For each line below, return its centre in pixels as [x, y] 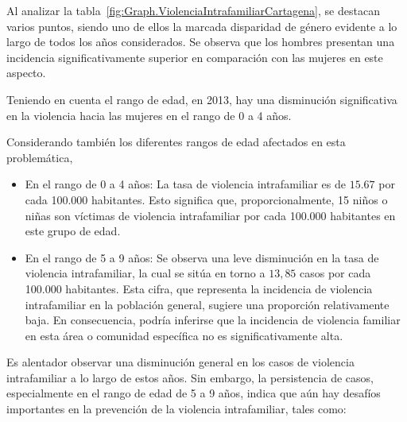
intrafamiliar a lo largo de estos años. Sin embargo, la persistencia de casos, [190, 377]
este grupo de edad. [73, 231]
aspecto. [26, 73]
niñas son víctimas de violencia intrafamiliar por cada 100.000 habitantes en [210, 215]
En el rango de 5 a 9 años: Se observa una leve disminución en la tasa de [202, 257]
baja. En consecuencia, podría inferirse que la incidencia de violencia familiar [213, 320]
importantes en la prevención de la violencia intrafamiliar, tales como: [176, 409]
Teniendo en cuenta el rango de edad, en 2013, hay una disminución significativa [202, 99]
